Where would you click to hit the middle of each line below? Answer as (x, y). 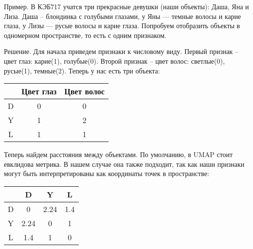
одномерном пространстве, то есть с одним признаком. (85, 35)
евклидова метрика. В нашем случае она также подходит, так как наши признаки (124, 164)
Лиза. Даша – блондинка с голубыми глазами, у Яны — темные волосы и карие (123, 16)
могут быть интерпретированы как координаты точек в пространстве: (107, 173)
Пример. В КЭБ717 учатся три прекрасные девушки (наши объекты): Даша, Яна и (126, 6)
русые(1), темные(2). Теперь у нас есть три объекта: (82, 70)
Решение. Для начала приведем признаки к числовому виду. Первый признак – (121, 51)
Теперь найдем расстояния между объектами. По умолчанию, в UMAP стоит (118, 154)
